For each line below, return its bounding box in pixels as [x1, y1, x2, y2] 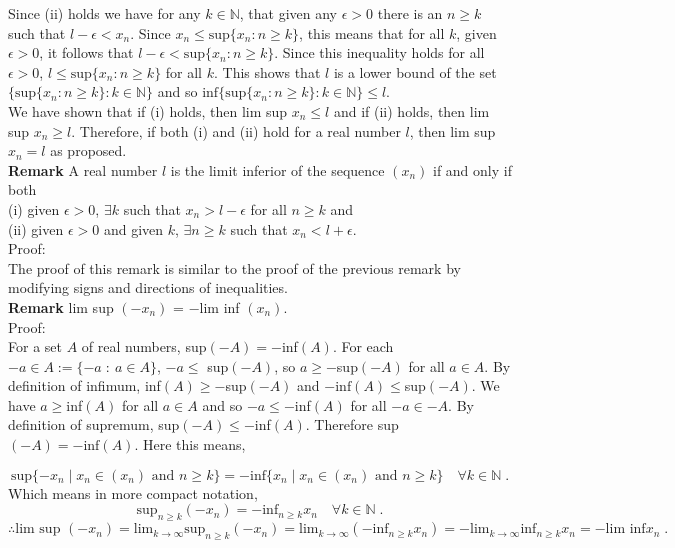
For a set [8, 336, 62, 357]
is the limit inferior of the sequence [170, 159, 385, 180]
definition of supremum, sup [8, 414, 180, 435]
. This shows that [213, 61, 321, 82]
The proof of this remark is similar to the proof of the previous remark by [8, 257, 461, 278]
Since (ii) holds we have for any [8, 3, 201, 23]
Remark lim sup [8, 296, 114, 317]
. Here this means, [134, 434, 246, 455]
